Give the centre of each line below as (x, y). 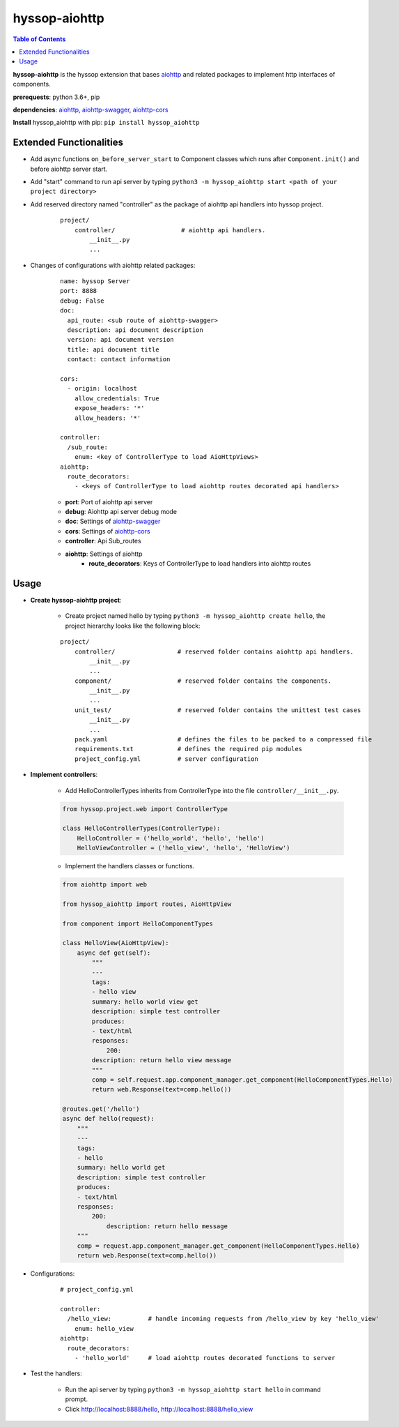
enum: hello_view (104, 1328)
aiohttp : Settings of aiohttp (104, 554)
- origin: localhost (102, 388)
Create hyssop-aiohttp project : (76, 600)
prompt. (77, 1399)
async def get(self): (114, 953)
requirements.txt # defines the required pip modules (188, 749)
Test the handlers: (56, 1373)
